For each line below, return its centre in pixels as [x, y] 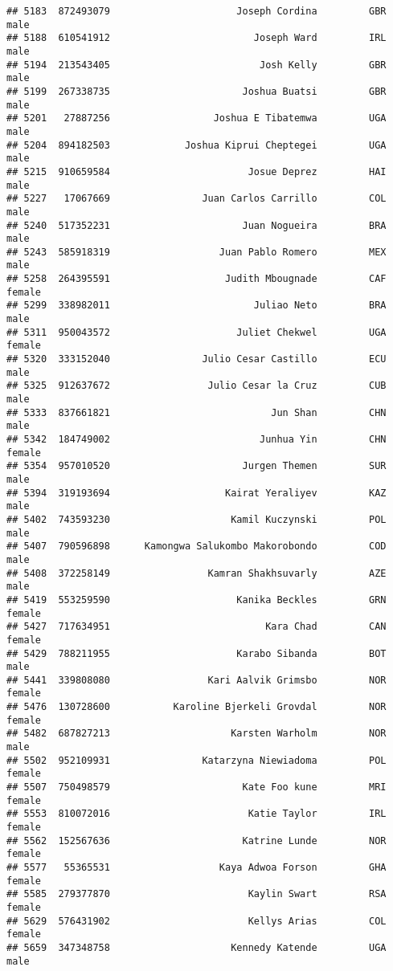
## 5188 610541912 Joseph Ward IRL [196, 38]
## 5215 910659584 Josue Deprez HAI [196, 171]
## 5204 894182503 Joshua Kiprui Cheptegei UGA [196, 145]
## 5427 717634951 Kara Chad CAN [196, 627]
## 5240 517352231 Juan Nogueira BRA [196, 225]
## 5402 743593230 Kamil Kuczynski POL [196, 519]
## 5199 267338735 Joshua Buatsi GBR [196, 91]
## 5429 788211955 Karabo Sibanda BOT [196, 653]
